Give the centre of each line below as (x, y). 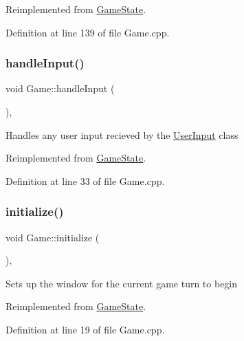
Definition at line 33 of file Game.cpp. (85, 180)
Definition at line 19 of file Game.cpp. (85, 329)
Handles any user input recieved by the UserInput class (122, 134)
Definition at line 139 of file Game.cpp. (88, 32)
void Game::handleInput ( (60, 88)
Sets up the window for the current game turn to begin (122, 283)
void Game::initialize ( (53, 237)
